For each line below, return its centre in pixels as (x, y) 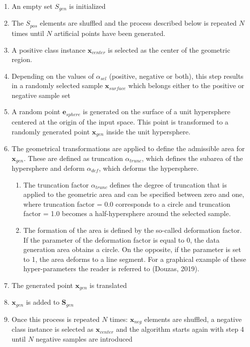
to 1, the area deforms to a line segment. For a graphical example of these (135, 259)
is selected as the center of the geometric (169, 49)
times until (28, 33)
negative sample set (41, 95)
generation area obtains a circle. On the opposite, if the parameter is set (132, 249)
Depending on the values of (53, 76)
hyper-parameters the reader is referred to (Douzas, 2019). (111, 268)
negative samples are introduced (84, 338)
